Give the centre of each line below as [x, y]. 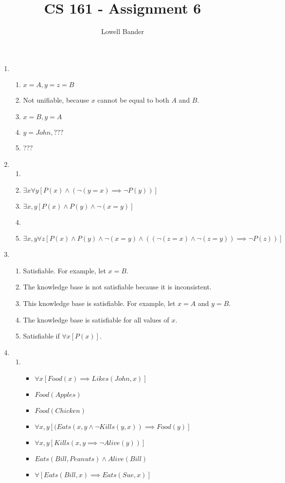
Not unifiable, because [56, 100]
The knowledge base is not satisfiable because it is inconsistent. [117, 287]
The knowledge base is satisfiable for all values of [96, 319]
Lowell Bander [123, 31]
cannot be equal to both [133, 100]
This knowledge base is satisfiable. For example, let [99, 303]
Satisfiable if [41, 336]
